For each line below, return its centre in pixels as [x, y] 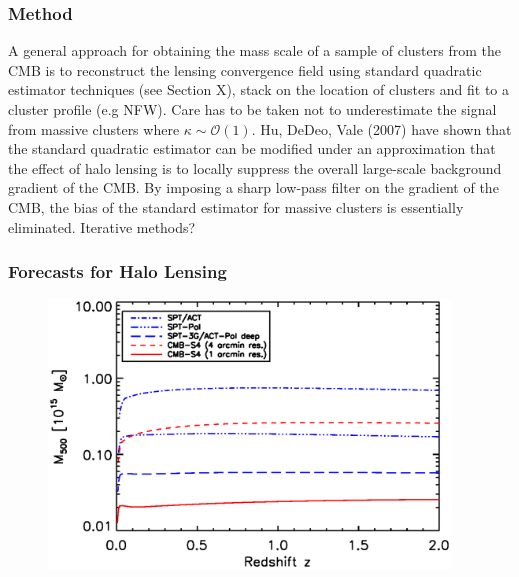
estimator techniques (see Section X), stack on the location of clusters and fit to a [258, 89]
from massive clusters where [94, 128]
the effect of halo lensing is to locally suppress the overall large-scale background [255, 167]
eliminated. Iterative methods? [102, 226]
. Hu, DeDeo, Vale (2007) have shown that [381, 128]
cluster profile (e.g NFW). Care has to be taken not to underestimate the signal [252, 109]
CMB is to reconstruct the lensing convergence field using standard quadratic [245, 69]
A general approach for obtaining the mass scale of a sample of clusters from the [254, 50]
